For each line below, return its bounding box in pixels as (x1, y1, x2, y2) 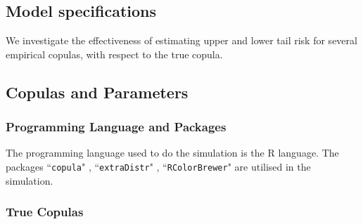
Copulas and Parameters (6, 81, 189, 103)
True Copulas (6, 203, 84, 220)
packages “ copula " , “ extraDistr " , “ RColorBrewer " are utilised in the (6, 159, 311, 173)
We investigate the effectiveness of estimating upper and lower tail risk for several (6, 33, 357, 48)
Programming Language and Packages (6, 118, 227, 136)
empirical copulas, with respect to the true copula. (6, 46, 223, 61)
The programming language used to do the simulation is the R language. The (6, 145, 339, 160)
